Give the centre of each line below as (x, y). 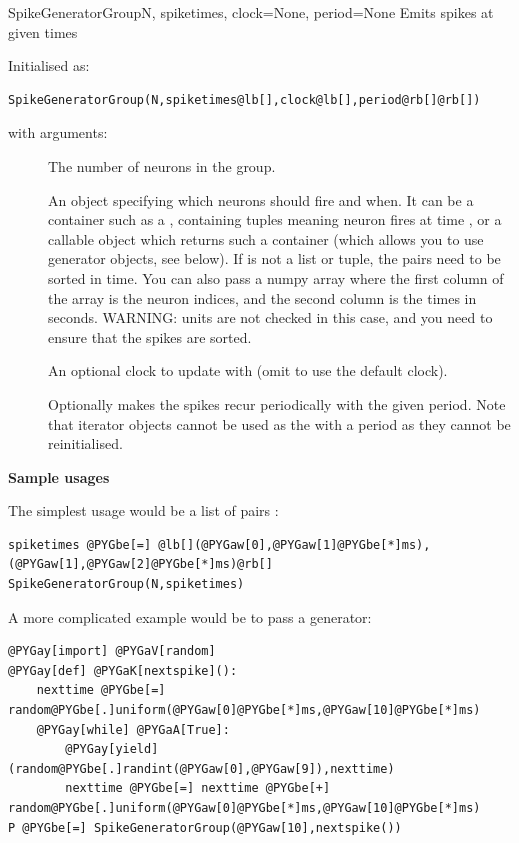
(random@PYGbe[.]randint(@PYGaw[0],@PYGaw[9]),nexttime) (201, 768)
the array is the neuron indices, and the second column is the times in (262, 297)
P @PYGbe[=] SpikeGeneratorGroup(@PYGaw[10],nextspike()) (205, 827)
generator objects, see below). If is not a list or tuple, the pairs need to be (274, 258)
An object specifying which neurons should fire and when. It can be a (261, 199)
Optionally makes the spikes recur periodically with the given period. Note (277, 403)
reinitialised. (85, 443)
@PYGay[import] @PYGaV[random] (112, 651)
